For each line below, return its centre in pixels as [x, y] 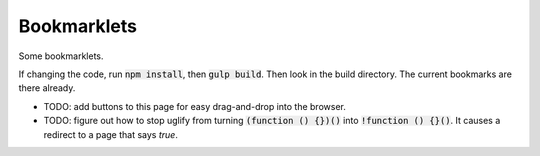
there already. [47, 88]
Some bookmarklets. [61, 56]
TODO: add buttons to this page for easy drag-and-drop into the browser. [195, 106]
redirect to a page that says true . [111, 134]
